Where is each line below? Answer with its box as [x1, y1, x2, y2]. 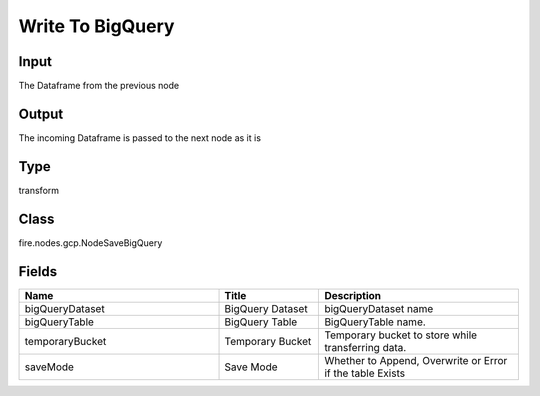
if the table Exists [324, 366, 405, 380]
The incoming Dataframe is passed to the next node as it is [18, 131, 262, 144]
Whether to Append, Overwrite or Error [324, 353, 508, 367]
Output [18, 105, 64, 122]
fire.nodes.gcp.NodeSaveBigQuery [18, 236, 163, 249]
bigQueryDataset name [324, 301, 434, 315]
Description [324, 288, 382, 302]
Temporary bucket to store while [324, 328, 478, 342]
